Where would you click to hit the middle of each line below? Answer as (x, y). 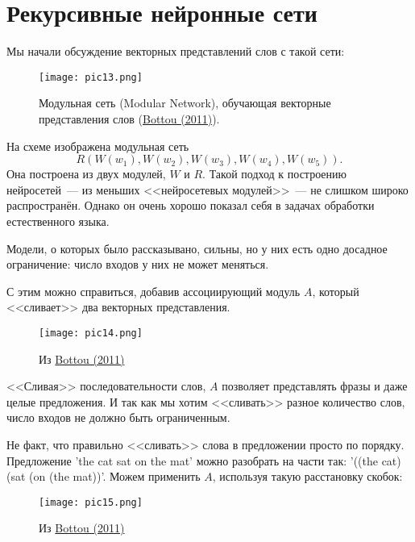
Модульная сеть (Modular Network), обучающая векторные (185, 103)
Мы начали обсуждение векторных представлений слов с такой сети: (176, 51)
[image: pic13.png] (91, 77)
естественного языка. (58, 221)
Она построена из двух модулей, (86, 174)
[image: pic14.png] (91, 333)
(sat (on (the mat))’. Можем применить (104, 476)
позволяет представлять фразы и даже (315, 386)
